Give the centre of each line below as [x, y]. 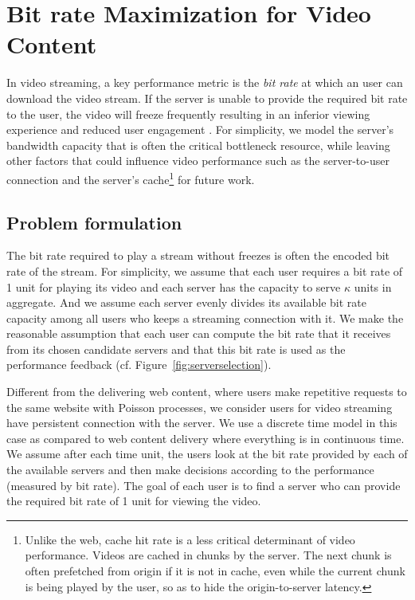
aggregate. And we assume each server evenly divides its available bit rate [186, 302]
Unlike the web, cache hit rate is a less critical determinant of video [190, 539]
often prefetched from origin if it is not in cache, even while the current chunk [215, 571]
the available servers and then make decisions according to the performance [190, 470]
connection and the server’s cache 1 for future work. [131, 178]
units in [373, 286]
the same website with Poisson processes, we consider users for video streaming [200, 407]
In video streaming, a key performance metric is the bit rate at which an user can [205, 82]
